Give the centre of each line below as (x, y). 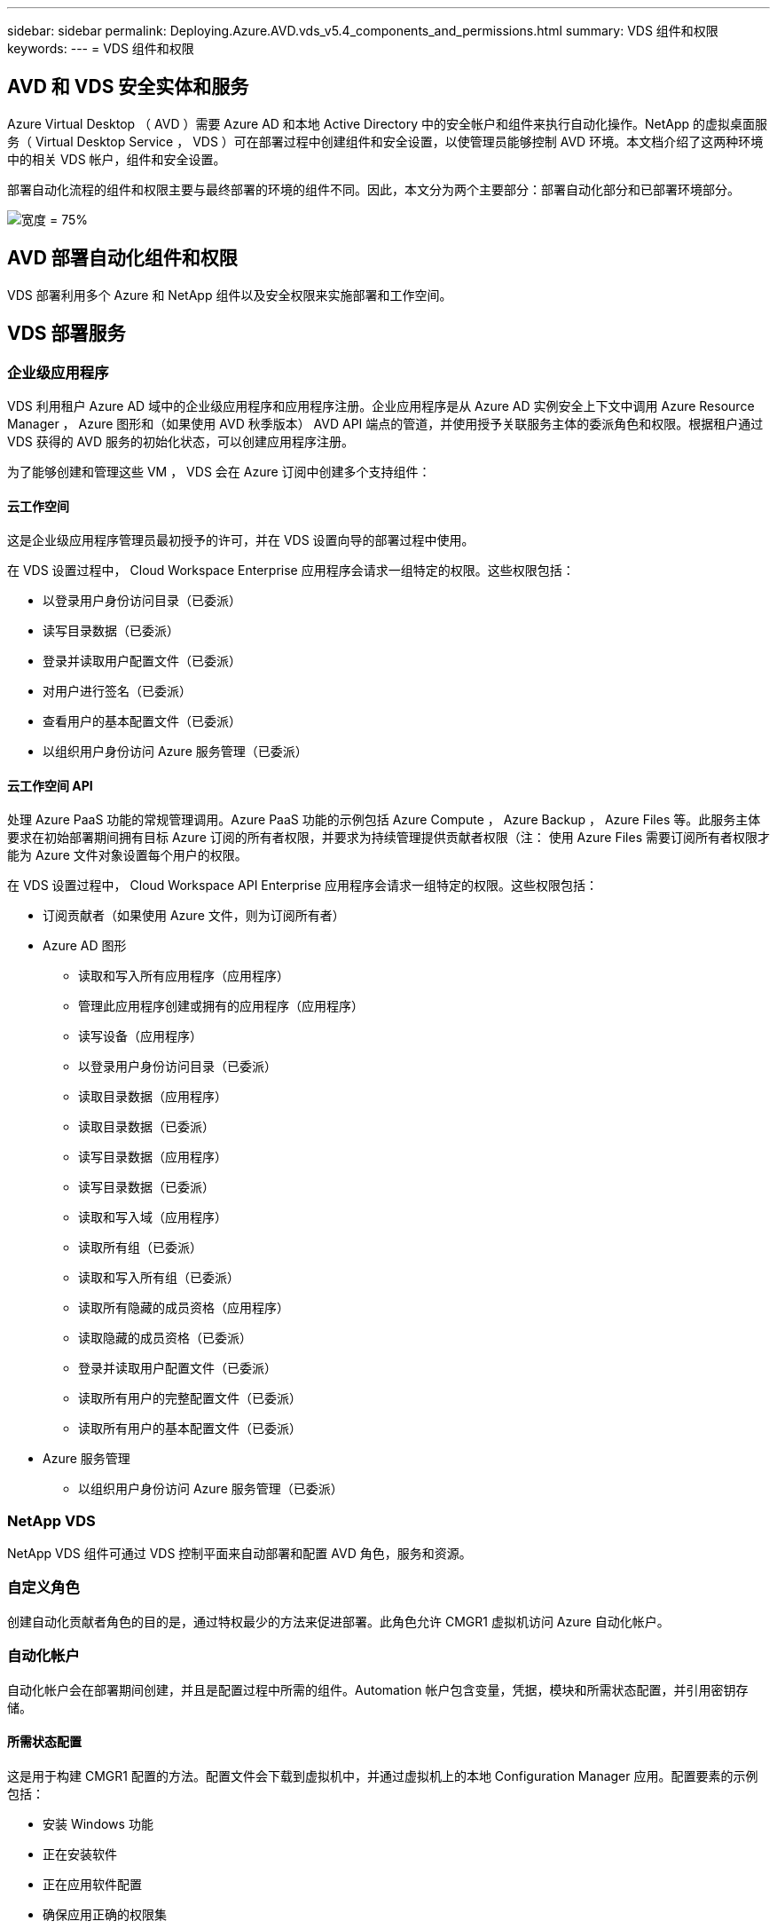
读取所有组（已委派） (140, 1248)
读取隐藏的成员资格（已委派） (165, 1338)
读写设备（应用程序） (140, 1036)
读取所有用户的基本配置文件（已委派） (190, 1429)
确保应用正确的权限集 (105, 1914)
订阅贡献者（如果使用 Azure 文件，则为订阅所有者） (194, 916)
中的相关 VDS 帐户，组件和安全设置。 (117, 159)
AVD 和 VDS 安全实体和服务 (128, 87)
